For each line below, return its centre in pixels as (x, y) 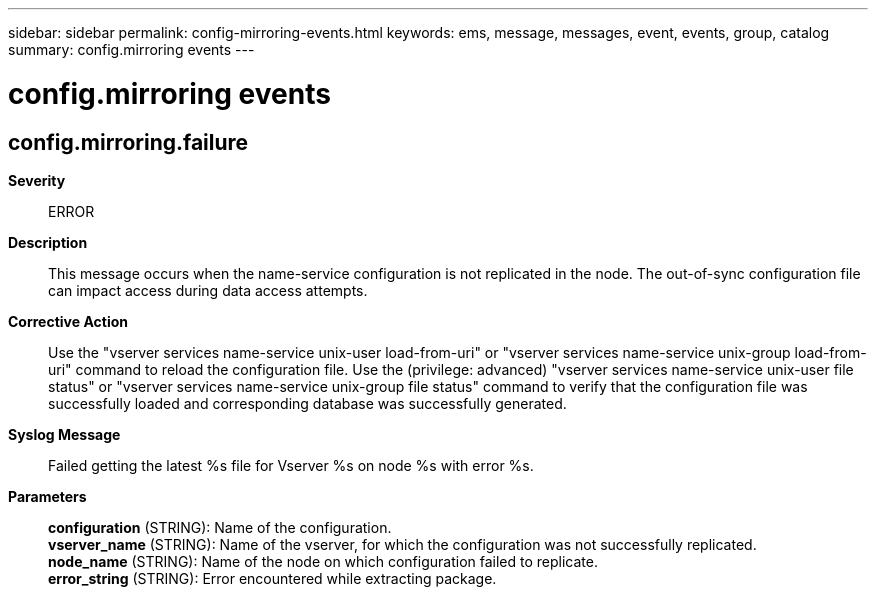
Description (48, 242)
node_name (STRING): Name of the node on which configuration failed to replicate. (323, 561)
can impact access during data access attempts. (208, 290)
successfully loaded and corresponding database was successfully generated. (307, 403)
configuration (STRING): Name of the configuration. (220, 527)
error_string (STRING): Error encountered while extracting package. (272, 578)
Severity (37, 180)
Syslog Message (64, 434)
